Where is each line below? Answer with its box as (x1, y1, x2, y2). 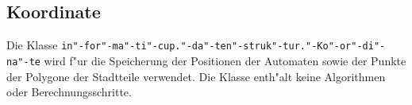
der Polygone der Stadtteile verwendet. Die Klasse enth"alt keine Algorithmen (6, 68, 386, 84)
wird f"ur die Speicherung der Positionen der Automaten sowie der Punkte (44, 52, 406, 68)
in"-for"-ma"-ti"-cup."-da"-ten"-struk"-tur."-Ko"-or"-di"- (61, 41, 386, 52)
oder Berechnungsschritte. (6, 84, 132, 100)
